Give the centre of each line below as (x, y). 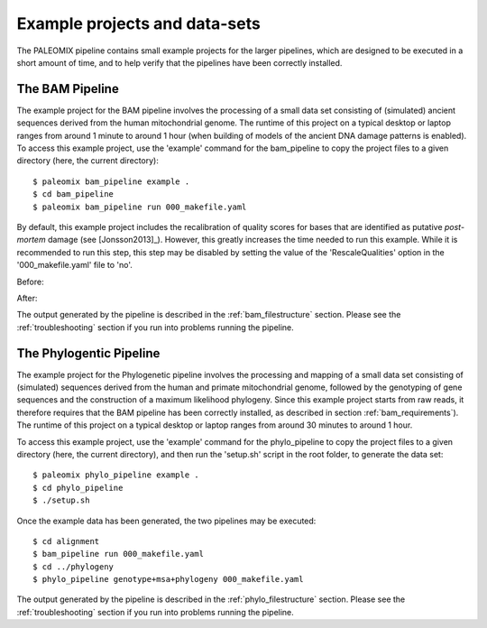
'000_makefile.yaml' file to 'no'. (74, 265)
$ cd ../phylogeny (74, 567)
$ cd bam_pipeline (74, 194)
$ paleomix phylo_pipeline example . (116, 475)
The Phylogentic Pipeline (88, 353)
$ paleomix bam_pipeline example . (111, 181)
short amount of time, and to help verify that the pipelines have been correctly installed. (179, 62)
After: (27, 298)
